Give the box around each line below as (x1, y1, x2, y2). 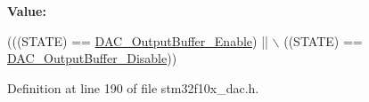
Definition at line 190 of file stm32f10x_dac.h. (7, 78, 259, 97)
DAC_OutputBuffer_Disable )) (7, 49, 177, 67)
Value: (7, 2, 46, 20)
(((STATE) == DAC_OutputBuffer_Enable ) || (7, 31, 268, 50)
